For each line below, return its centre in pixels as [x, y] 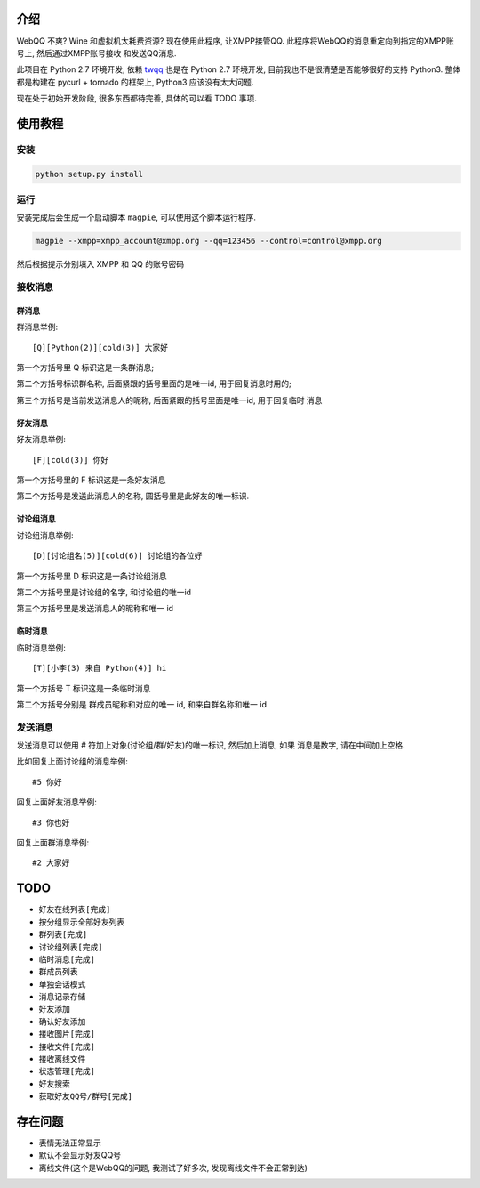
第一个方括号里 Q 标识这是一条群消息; [85, 368]
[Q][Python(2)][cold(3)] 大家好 [100, 348]
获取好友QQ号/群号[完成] [86, 1096]
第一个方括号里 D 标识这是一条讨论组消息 [92, 576]
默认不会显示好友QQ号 [80, 1155]
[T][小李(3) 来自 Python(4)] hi [100, 668]
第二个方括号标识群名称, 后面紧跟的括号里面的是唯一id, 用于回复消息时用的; [154, 384]
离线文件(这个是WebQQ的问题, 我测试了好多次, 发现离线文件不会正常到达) [173, 1168]
